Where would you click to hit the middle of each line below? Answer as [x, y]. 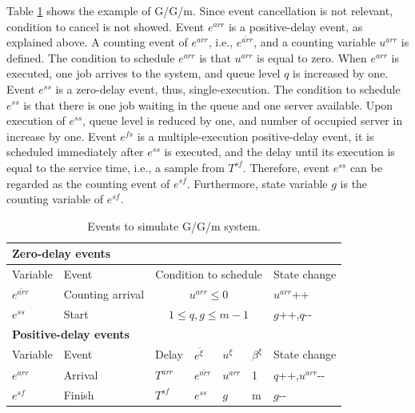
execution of [36, 120]
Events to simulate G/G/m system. [174, 225]
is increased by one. [341, 73]
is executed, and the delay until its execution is [279, 152]
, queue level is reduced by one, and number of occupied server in [243, 120]
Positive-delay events [71, 333]
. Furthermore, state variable [257, 183]
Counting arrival [104, 294]
